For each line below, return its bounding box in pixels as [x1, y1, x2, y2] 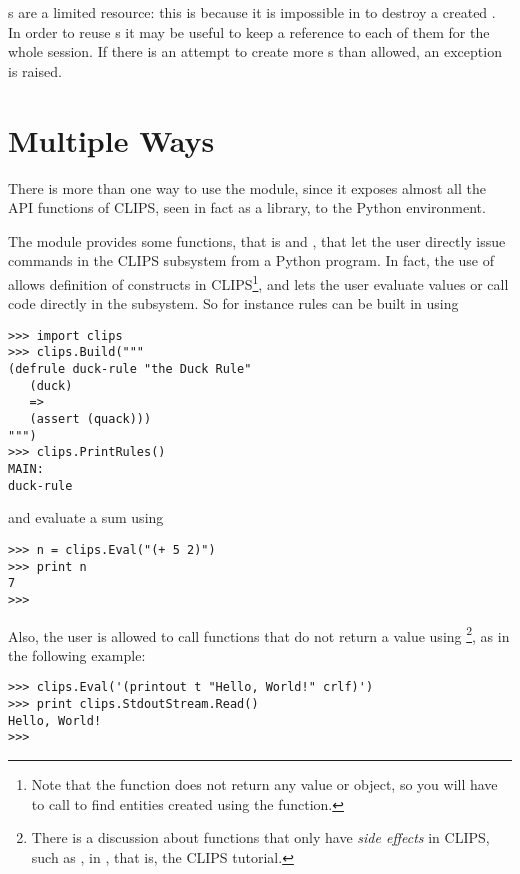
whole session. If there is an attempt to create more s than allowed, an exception [8, 41, 502, 62]
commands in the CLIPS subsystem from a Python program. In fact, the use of [8, 250, 495, 271]
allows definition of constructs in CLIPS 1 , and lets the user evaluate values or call [8, 270, 509, 294]
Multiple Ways [8, 119, 215, 160]
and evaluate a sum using [8, 507, 164, 528]
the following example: [8, 644, 146, 665]
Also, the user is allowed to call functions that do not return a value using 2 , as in [8, 622, 510, 646]
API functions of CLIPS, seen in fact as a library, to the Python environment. [8, 197, 486, 218]
